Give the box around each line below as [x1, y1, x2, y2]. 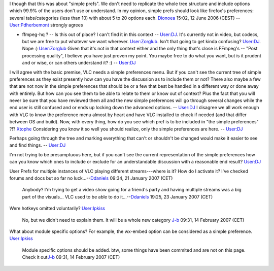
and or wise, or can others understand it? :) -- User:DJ [22, 60, 136, 66]
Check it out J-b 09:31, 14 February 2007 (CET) [22, 254, 120, 260]
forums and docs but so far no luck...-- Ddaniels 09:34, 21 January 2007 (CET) [9, 175, 173, 181]
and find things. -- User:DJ [9, 142, 66, 148]
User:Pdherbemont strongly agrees [9, 22, 83, 28]
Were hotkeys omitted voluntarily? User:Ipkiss [9, 206, 105, 212]
